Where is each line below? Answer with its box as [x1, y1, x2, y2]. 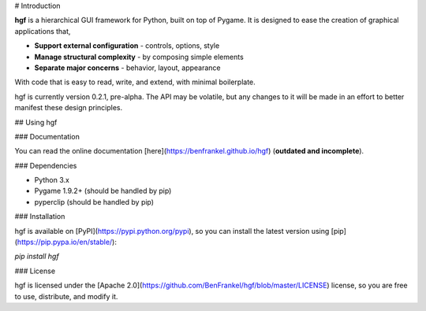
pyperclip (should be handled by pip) [34, 197, 154, 206]
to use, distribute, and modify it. [14, 291, 118, 301]
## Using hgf [14, 117, 58, 127]
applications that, [14, 26, 71, 35]
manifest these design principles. [14, 103, 123, 113]
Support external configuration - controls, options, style [34, 41, 220, 50]
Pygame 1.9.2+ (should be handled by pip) [34, 186, 172, 196]
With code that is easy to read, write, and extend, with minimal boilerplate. [14, 77, 256, 87]
